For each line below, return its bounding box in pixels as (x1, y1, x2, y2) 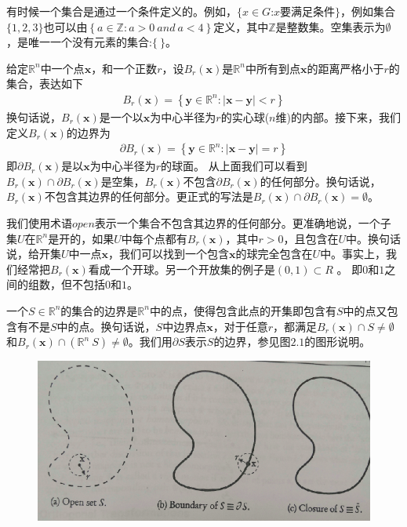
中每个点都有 (121, 230, 187, 246)
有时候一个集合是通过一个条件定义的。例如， (6, 3, 237, 19)
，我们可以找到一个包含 (108, 245, 230, 262)
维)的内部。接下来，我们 (275, 109, 401, 125)
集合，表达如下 (6, 75, 83, 92)
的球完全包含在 (235, 245, 313, 262)
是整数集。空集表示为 (275, 18, 386, 35)
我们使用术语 (6, 215, 72, 231)
